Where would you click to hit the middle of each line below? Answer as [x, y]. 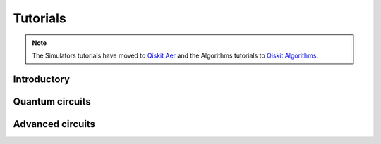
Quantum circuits [52, 102]
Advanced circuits [54, 124]
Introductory [42, 79]
